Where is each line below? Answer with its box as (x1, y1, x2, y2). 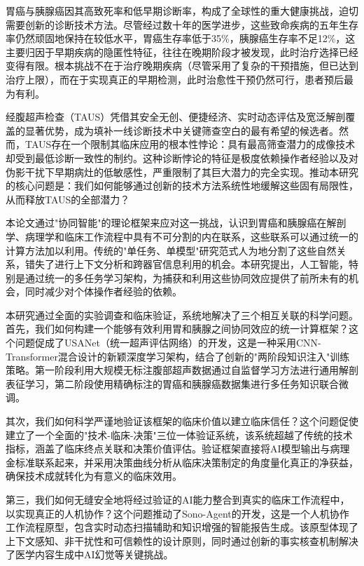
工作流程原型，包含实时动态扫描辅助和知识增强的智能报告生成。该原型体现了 (6, 520, 358, 534)
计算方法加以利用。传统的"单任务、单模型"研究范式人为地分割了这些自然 (6, 243, 337, 257)
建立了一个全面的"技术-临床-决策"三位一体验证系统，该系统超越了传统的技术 (6, 427, 353, 442)
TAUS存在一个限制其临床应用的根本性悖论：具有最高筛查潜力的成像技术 (24, 137, 356, 151)
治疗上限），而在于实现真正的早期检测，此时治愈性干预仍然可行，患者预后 (6, 72, 344, 86)
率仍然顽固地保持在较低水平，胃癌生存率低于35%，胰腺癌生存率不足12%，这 (6, 31, 356, 46)
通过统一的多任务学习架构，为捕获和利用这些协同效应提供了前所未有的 (24, 270, 349, 285)
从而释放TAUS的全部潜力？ (6, 191, 130, 206)
